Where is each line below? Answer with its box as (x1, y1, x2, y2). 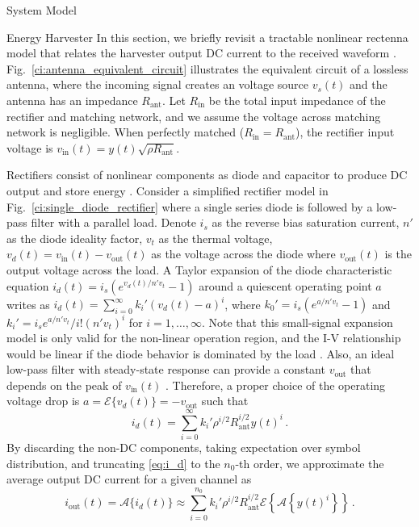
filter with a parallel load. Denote (31, 214, 196, 231)
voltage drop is (6, 392, 80, 409)
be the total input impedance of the (208, 91, 386, 108)
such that (201, 392, 249, 409)
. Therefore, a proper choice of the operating (166, 376, 386, 393)
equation (6, 277, 49, 294)
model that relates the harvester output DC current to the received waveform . (6, 44, 396, 61)
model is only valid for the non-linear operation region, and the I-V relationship (6, 329, 401, 346)
